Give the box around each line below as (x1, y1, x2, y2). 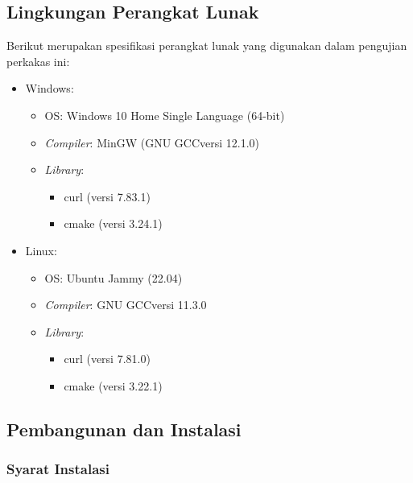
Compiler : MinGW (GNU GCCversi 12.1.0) (44, 134, 260, 151)
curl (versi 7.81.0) (64, 350, 151, 367)
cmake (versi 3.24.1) (64, 215, 163, 232)
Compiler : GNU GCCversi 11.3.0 (44, 296, 207, 313)
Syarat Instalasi (6, 459, 109, 479)
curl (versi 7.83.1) (64, 188, 151, 204)
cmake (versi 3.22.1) (64, 377, 163, 394)
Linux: (25, 242, 57, 258)
